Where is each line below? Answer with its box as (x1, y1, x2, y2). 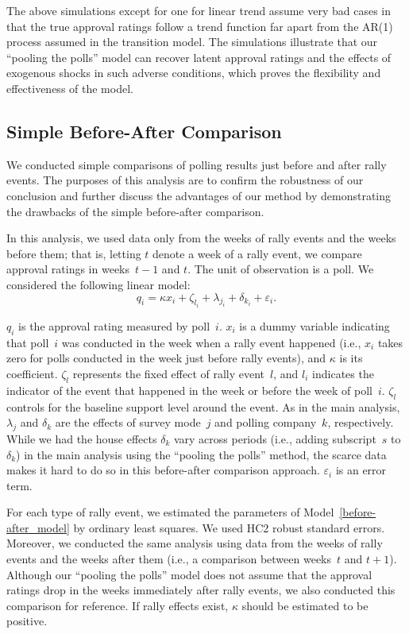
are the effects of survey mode (55, 414, 201, 431)
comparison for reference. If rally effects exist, (6, 597, 229, 613)
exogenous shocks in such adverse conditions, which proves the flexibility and (6, 64, 381, 81)
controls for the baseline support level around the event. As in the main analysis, (6, 398, 400, 415)
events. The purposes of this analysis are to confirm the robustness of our (6, 172, 364, 188)
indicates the (312, 365, 374, 381)
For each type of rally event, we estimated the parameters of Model (6, 504, 334, 520)
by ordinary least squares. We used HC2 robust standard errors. (73, 519, 385, 535)
